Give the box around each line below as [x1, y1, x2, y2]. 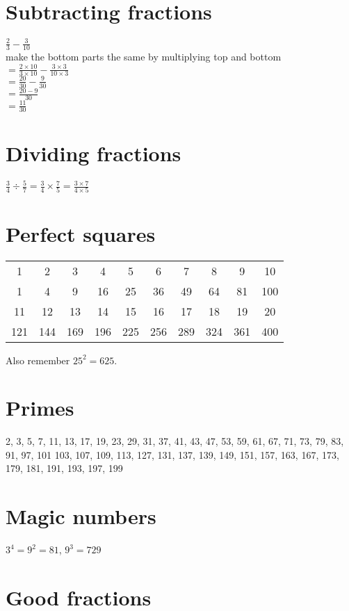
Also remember [6, 352, 70, 367]
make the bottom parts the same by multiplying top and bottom [6, 49, 282, 64]
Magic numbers [6, 502, 156, 530]
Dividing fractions [6, 138, 181, 167]
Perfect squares [6, 219, 156, 247]
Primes [6, 393, 74, 422]
